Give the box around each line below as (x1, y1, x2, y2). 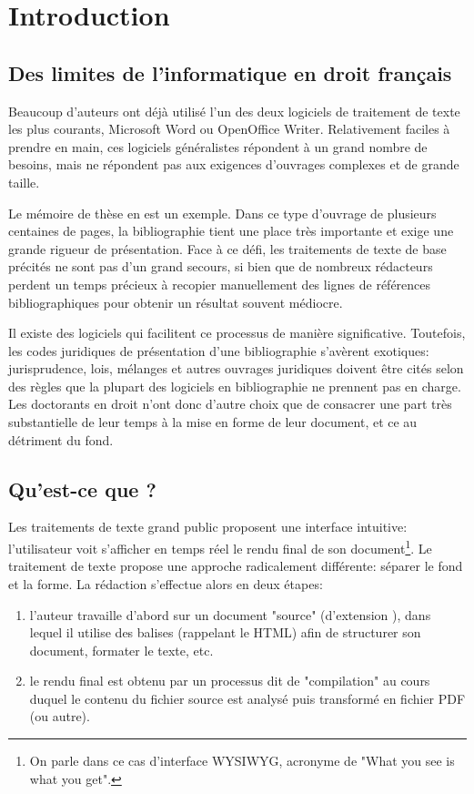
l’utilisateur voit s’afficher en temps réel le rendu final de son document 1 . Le (8, 536, 432, 557)
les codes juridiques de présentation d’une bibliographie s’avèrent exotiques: (8, 341, 429, 360)
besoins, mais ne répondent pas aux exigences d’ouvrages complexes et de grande (8, 155, 459, 174)
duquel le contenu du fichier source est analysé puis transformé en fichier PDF (29, 688, 466, 707)
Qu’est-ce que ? (8, 474, 156, 503)
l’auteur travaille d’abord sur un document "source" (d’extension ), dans (29, 605, 431, 624)
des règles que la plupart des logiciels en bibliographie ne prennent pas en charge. (8, 376, 461, 395)
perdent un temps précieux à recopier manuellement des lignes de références (8, 274, 431, 293)
